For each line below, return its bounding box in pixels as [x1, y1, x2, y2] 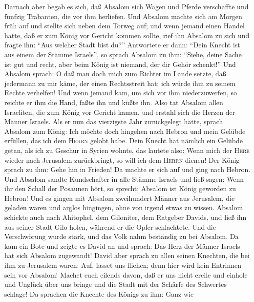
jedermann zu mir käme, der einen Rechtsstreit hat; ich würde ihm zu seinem [4, 78, 236, 88]
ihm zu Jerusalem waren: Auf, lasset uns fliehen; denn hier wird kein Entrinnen [4, 260, 242, 270]
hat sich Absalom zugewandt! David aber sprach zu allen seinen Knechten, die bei [4, 250, 250, 260]
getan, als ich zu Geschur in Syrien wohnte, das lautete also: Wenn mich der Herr [4, 145, 250, 155]
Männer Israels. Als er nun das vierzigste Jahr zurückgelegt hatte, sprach [4, 116, 223, 127]
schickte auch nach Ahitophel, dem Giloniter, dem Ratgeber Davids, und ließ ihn [4, 212, 247, 222]
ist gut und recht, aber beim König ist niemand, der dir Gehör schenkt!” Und [4, 59, 236, 69]
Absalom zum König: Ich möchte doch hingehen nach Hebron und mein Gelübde [4, 126, 246, 136]
